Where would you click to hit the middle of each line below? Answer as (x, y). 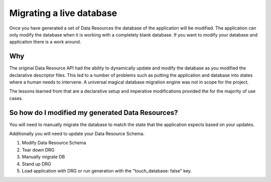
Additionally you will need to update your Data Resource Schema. (77, 134)
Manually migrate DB (43, 157)
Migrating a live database (63, 13)
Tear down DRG (38, 149)
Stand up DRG (36, 164)
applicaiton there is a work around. (45, 42)
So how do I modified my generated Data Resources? (94, 112)
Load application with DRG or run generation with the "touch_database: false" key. (107, 171)
